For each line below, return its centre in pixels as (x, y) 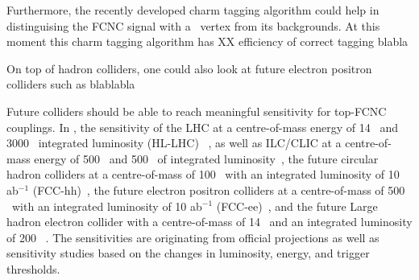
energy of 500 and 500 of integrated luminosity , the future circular (206, 158)
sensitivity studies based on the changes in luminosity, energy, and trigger (188, 253)
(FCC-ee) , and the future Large (297, 206)
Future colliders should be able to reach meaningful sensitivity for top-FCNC (197, 111)
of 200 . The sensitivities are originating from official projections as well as (193, 237)
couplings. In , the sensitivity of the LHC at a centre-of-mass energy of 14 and (202, 127)
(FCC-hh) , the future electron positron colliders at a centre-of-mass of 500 (219, 189)
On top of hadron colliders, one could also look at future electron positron (189, 68)
